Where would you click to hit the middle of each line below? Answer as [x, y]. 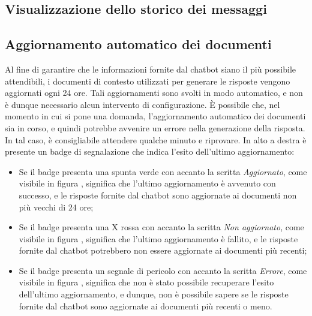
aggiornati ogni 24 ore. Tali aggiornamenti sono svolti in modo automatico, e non [154, 93]
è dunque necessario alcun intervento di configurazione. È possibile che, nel [142, 104]
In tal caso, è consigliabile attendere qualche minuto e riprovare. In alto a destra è [156, 139]
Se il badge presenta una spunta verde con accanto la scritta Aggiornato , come [163, 171]
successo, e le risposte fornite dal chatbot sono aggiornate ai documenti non [158, 195]
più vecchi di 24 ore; [56, 207]
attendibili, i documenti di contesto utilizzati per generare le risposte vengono [148, 81]
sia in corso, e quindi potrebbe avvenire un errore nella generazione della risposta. [155, 127]
